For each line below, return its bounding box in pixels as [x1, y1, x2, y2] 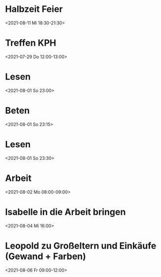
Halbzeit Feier [5, 3, 63, 15]
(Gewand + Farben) [5, 251, 86, 262]
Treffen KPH [5, 37, 56, 49]
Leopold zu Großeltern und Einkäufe [5, 240, 157, 251]
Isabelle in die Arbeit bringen [5, 206, 126, 217]
